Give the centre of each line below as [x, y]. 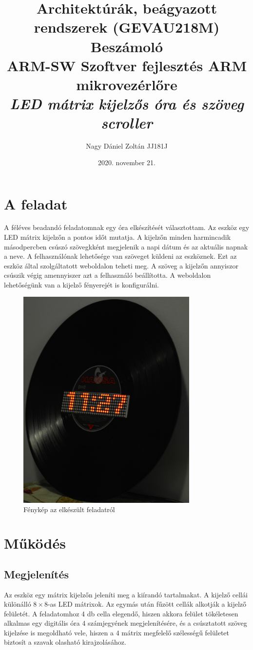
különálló [18, 604]
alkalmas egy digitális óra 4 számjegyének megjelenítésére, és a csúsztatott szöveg [126, 623]
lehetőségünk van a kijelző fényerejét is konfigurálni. [81, 284]
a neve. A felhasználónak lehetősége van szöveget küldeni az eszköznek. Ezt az [120, 256]
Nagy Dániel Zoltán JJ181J [127, 146]
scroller [127, 123]
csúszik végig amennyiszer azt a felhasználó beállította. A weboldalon [107, 275]
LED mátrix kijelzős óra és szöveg [127, 104]
